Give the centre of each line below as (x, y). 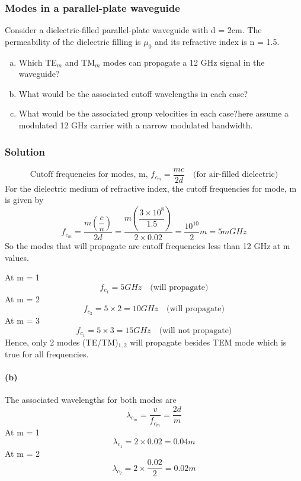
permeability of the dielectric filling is (73, 41)
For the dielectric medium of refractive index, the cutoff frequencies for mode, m (151, 188)
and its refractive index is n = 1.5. (217, 41)
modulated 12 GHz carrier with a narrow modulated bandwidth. (136, 125)
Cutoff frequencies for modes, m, (89, 175)
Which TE (38, 62)
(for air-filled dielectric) (236, 175)
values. (17, 257)
